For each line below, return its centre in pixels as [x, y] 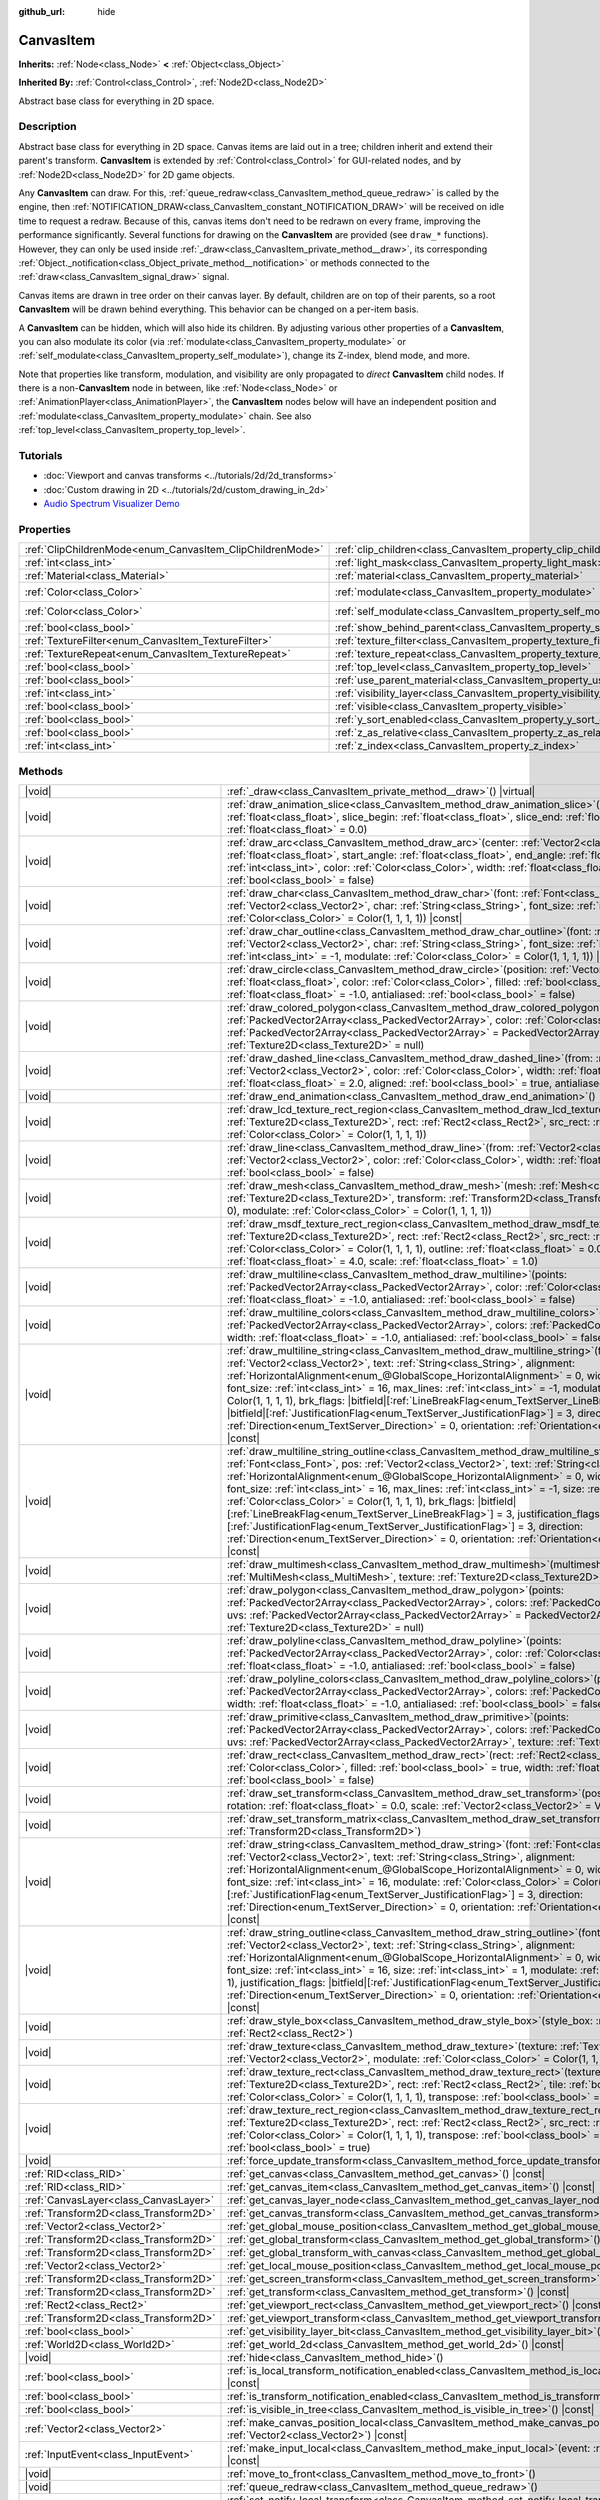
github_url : [41, 11]
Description [47, 127]
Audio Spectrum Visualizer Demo [111, 504]
